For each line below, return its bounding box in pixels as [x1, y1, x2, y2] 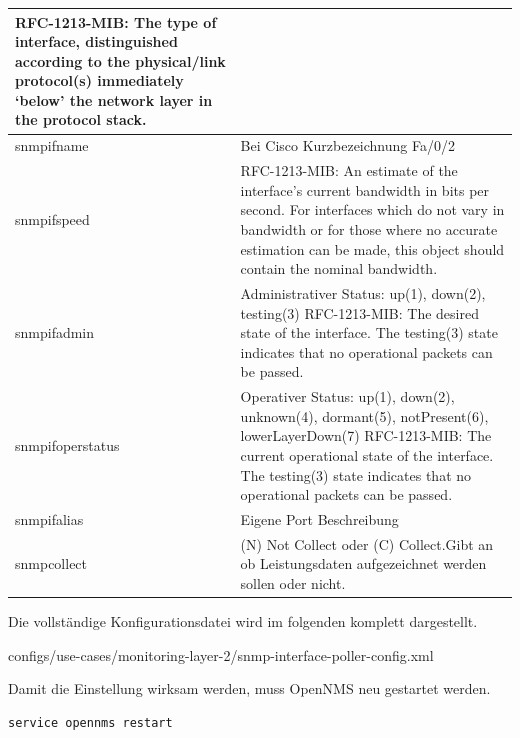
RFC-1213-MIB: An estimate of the [240, 160, 458, 181]
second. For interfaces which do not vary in [240, 199, 505, 220]
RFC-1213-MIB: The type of [15, 11, 217, 32]
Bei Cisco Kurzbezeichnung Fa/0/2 [240, 135, 455, 156]
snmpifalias [15, 509, 84, 529]
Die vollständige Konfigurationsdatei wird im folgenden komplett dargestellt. [8, 611, 478, 632]
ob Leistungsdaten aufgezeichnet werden [240, 553, 487, 574]
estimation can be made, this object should [240, 238, 505, 259]
